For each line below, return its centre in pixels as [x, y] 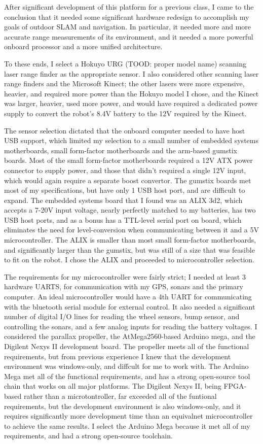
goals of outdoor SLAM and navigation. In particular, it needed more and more [128, 27]
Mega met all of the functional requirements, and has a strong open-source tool [127, 376]
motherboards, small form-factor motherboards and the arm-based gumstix [121, 150]
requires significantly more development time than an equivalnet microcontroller [128, 416]
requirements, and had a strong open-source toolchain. [88, 436]
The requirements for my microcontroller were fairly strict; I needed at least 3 [125, 276]
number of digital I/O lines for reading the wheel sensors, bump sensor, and [122, 316]
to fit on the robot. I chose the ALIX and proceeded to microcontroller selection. [129, 260]
